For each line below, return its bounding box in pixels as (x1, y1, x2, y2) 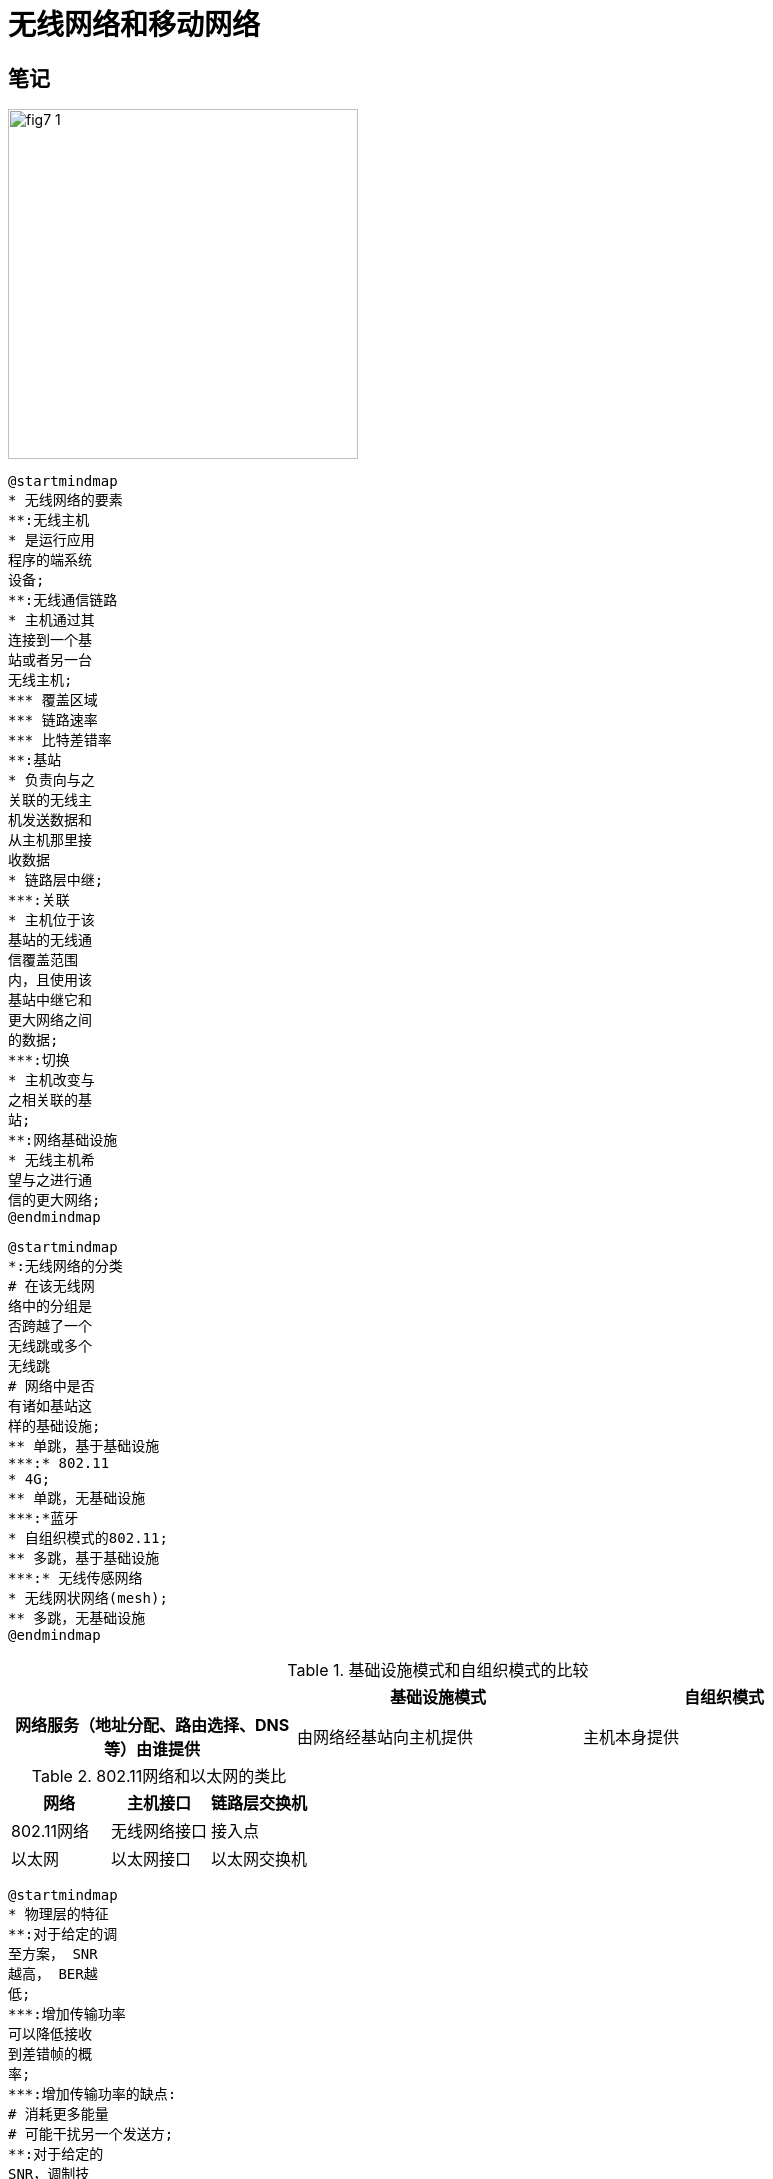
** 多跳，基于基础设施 (8, 1550, 160, 1567)
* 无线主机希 (8, 1152, 95, 1169)
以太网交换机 (211, 1849, 308, 1870)
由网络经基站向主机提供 (296, 1727, 473, 1748)
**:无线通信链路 (8, 592, 118, 609)
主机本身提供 (582, 1727, 679, 1748)
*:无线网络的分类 (8, 1258, 123, 1275)
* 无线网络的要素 (8, 492, 123, 509)
